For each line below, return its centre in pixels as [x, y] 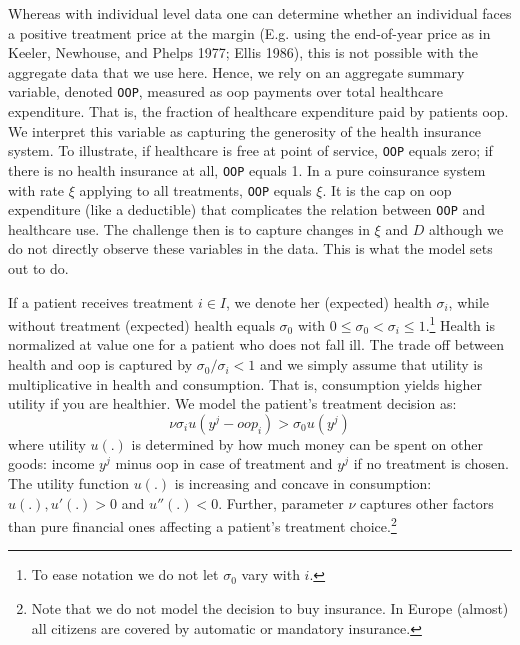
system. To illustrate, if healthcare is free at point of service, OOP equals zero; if [250, 150]
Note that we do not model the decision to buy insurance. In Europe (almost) [270, 608]
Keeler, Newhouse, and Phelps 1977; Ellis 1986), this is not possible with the [243, 52]
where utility [47, 443]
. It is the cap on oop [387, 189]
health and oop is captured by [100, 364]
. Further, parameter [281, 502]
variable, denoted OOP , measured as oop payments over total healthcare [225, 91]
